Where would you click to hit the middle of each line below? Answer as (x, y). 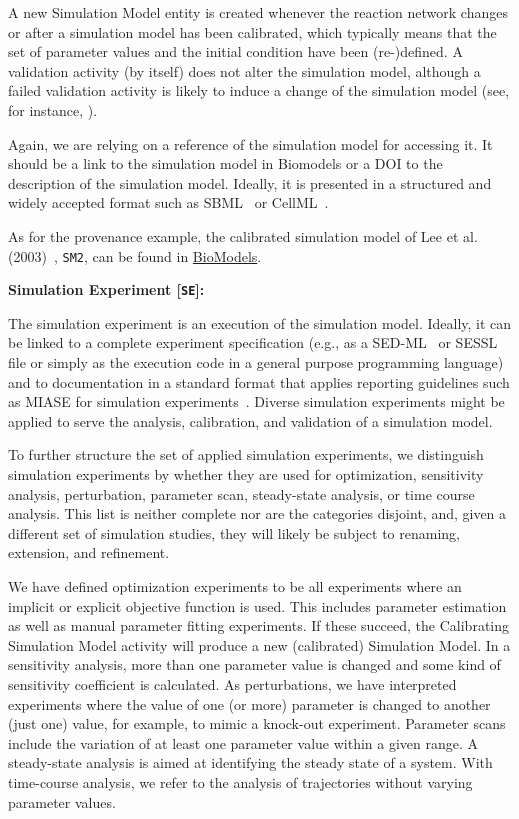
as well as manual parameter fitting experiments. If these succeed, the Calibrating (259, 625)
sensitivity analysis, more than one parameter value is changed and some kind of (254, 664)
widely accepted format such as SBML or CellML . (168, 202)
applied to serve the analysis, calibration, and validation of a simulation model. (250, 420)
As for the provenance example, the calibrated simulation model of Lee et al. (243, 235)
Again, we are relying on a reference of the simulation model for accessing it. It (250, 143)
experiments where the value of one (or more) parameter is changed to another (249, 703)
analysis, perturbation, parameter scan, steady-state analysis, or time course (241, 493)
